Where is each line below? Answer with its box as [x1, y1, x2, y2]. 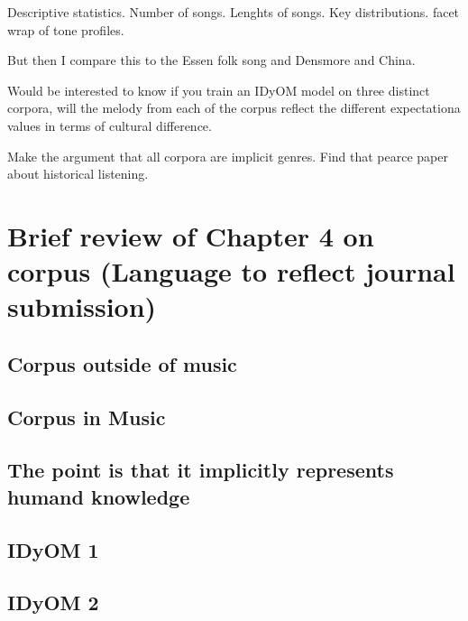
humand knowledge [7, 482, 190, 510]
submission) [7, 288, 157, 325]
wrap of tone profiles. [7, 20, 124, 39]
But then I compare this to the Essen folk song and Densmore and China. [7, 51, 416, 70]
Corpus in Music [7, 403, 166, 431]
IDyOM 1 [7, 535, 99, 563]
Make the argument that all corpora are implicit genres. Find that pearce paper [7, 146, 449, 165]
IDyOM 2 [7, 589, 99, 616]
